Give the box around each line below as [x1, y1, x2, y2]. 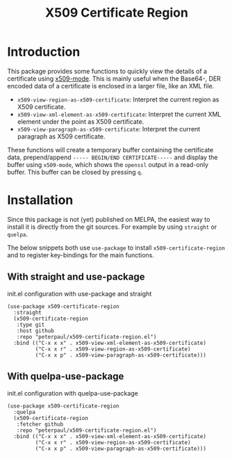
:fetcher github [16, 421, 64, 428]
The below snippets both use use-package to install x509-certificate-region [7, 243, 226, 252]
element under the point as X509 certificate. [17, 117, 144, 126]
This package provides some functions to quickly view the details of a [7, 67, 207, 75]
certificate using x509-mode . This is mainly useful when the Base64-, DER [7, 74, 221, 83]
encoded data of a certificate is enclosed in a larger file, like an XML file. [7, 81, 215, 90]
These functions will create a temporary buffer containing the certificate [7, 145, 214, 154]
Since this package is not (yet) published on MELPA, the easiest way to [7, 215, 210, 223]
